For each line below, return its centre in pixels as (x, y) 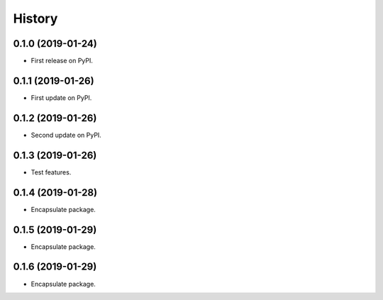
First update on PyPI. (61, 98)
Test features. (51, 172)
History (35, 18)
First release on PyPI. (62, 61)
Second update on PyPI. (66, 135)
